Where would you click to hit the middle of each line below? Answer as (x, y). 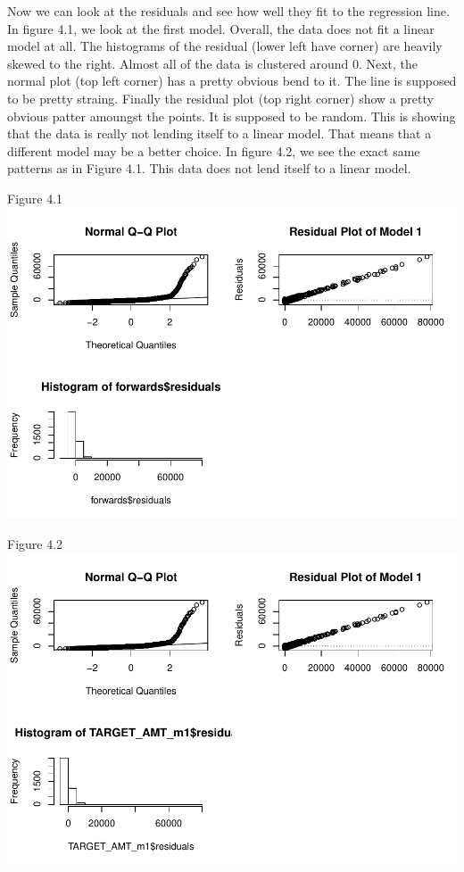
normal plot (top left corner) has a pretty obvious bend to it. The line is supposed (232, 81)
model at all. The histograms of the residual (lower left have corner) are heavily (225, 46)
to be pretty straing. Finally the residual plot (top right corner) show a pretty (220, 98)
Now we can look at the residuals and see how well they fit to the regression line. (228, 11)
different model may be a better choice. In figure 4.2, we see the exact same (214, 150)
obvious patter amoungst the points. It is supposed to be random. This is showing (232, 116)
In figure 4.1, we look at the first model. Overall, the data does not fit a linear (221, 28)
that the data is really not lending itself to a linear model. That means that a (220, 133)
